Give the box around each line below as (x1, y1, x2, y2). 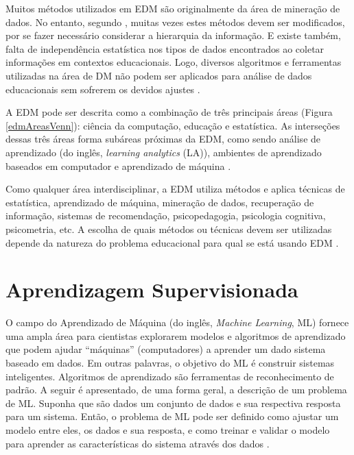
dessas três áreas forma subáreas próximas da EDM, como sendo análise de (5, 132, 321, 146)
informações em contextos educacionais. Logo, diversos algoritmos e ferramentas (5, 55, 342, 69)
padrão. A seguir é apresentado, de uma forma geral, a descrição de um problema (5, 382, 347, 397)
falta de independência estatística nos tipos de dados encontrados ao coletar (5, 41, 324, 56)
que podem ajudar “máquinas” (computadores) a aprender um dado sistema (5, 342, 326, 356)
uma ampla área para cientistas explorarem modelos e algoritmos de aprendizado (5, 328, 346, 343)
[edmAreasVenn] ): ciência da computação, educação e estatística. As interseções (5, 118, 340, 132)
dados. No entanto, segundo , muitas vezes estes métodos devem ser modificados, (5, 14, 345, 29)
